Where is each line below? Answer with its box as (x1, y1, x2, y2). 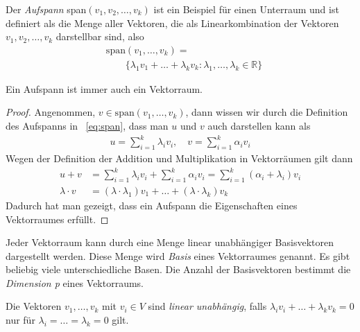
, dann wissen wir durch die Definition (185, 105, 348, 119)
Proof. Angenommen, (6, 105, 96, 119)
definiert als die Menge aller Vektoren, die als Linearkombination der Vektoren (6, 15, 339, 30)
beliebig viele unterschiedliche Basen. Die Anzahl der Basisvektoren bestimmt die (6, 262, 351, 277)
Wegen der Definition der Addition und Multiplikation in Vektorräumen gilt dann (6, 150, 353, 165)
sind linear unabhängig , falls (148, 299, 267, 313)
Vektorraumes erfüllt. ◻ (6, 211, 109, 226)
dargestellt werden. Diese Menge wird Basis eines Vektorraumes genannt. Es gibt (6, 248, 350, 263)
